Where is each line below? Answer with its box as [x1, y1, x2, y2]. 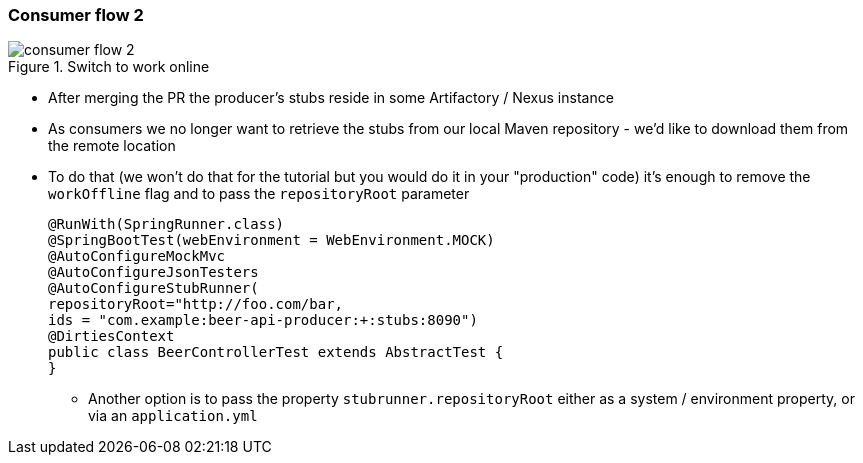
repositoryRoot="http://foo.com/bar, [48, 296, 344, 313]
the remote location [48, 137, 176, 155]
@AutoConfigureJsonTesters [48, 264, 259, 281]
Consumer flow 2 [8, 5, 144, 25]
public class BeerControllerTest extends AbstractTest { [48, 344, 504, 361]
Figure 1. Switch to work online [8, 58, 210, 76]
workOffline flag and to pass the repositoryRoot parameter [48, 185, 470, 203]
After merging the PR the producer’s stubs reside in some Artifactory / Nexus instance [48, 89, 614, 107]
